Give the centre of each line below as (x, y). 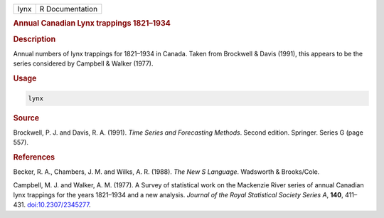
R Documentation (69, 9)
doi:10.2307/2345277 (58, 205)
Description (34, 39)
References (34, 157)
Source (26, 118)
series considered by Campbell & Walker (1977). (83, 63)
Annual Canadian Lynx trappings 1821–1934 (92, 24)
